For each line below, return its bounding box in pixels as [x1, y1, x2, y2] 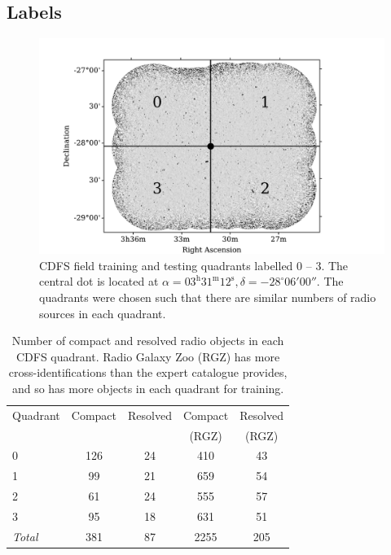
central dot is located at [39, 273, 159, 290]
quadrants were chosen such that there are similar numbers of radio [39, 288, 376, 305]
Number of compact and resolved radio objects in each [11, 332, 284, 349]
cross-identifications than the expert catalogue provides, [8, 364, 288, 381]
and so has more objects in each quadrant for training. [11, 379, 284, 396]
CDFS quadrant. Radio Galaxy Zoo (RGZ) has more [15, 347, 280, 365]
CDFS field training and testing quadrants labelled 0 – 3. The [39, 256, 349, 273]
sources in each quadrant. [39, 304, 166, 321]
